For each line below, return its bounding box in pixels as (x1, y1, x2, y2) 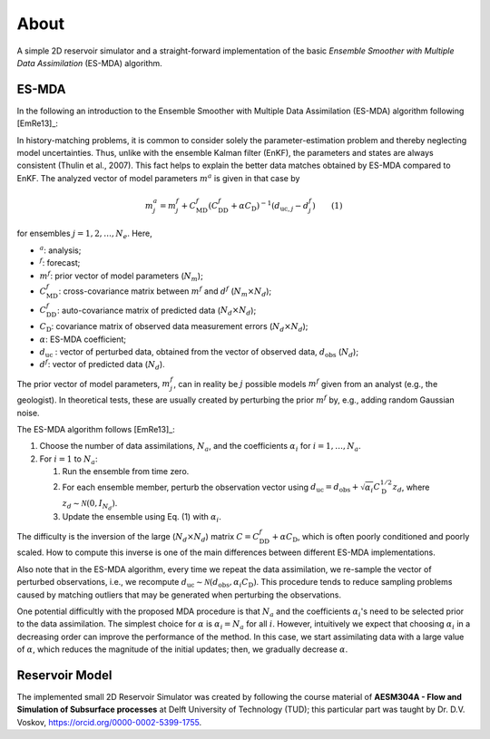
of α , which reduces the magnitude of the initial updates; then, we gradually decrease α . (16, 644, 348, 655)
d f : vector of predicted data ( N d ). (39, 358, 165, 372)
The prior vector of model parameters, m (16, 378, 171, 389)
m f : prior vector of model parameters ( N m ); (39, 268, 203, 283)
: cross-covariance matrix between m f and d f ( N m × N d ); (58, 285, 272, 298)
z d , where (392, 481, 430, 494)
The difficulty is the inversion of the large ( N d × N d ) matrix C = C (16, 530, 260, 544)
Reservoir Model (16, 667, 113, 683)
